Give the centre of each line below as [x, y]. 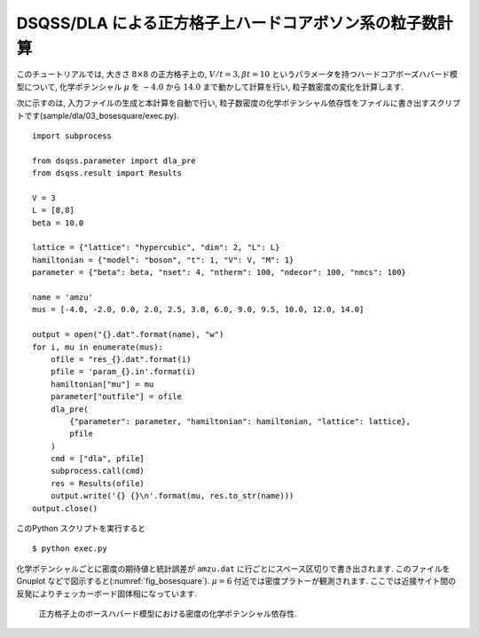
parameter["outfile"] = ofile [116, 397]
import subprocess [72, 136]
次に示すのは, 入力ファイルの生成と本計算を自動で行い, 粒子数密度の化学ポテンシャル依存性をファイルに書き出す [223, 103]
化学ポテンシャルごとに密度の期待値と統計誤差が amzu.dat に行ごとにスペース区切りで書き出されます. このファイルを [233, 569]
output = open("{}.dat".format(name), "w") [128, 334]
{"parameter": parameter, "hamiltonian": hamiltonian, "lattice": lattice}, [240, 421]
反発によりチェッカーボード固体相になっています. [107, 594]
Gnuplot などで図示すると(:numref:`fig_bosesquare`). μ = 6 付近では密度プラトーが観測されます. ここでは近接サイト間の [236, 581]
